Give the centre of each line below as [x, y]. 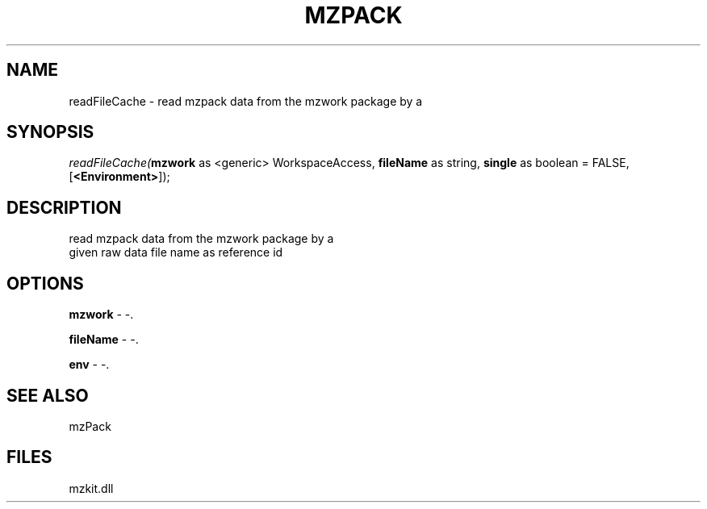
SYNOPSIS [50, 132]
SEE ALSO [48, 395]
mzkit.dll [91, 488]
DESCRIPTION [64, 207]
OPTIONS [45, 283]
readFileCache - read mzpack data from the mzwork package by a [246, 101]
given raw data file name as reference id [176, 252]
